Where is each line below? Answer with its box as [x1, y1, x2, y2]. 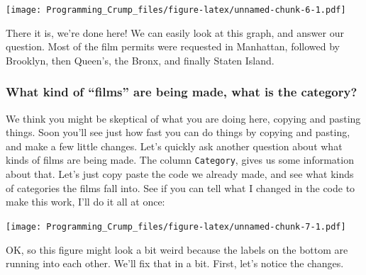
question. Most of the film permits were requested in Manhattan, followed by [6, 39, 340, 54]
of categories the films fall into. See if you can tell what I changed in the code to [6, 180, 355, 195]
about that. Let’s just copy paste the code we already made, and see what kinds [6, 167, 354, 181]
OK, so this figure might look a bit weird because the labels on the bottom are [6, 242, 348, 257]
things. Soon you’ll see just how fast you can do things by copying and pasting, [6, 125, 350, 140]
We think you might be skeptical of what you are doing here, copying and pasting [6, 111, 361, 125]
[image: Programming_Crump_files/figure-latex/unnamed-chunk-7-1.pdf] [6, 221, 346, 232]
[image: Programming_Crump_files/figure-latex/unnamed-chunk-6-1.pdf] [6, 5, 346, 15]
